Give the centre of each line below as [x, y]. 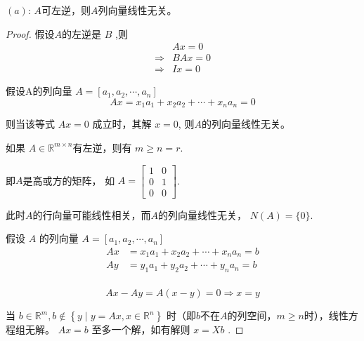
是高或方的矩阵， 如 [69, 180]
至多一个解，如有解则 [141, 329]
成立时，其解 [122, 124]
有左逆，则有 [102, 147]
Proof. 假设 [30, 33]
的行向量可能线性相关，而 [92, 214]
